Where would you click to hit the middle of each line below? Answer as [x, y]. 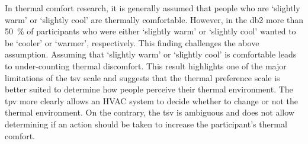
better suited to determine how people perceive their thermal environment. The [149, 89]
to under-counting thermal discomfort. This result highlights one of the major [146, 65]
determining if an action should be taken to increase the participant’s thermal [146, 124]
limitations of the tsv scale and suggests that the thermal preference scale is [142, 77]
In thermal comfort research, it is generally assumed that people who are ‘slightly [153, 8]
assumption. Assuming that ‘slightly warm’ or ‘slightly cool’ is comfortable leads [151, 54]
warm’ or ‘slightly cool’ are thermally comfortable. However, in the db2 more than [154, 19]
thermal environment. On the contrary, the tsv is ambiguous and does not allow [150, 112]
